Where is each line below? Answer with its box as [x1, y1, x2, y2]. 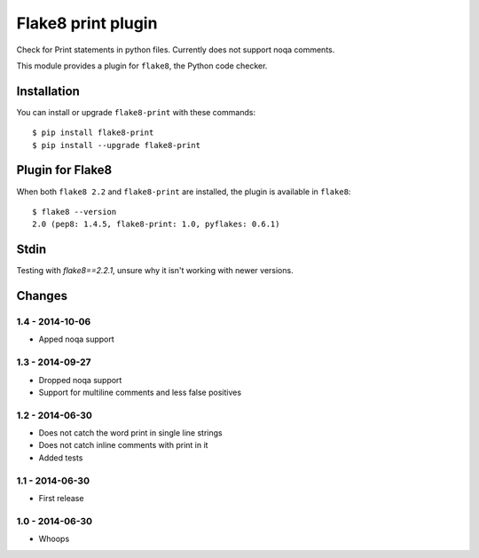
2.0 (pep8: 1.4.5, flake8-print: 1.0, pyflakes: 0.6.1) [32, 219, 280, 230]
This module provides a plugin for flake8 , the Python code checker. [16, 60, 268, 71]
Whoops [38, 533, 70, 545]
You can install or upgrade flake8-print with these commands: [16, 106, 256, 117]
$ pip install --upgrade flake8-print [32, 140, 201, 150]
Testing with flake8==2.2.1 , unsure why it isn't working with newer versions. [16, 265, 294, 276]
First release [38, 492, 84, 503]
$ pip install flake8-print [32, 128, 154, 138]
